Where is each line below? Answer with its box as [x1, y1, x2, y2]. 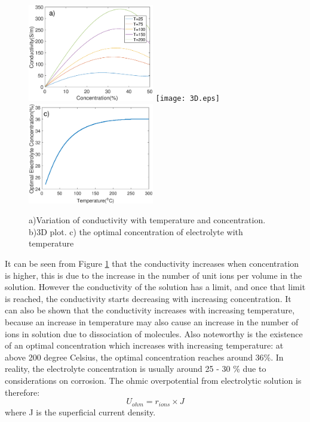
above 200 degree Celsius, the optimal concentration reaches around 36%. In [5, 350, 284, 363]
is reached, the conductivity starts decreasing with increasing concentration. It [5, 292, 291, 304]
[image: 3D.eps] [155, 94, 220, 103]
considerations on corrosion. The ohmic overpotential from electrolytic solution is [5, 374, 302, 386]
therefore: [5, 386, 40, 398]
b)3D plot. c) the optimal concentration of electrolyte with [29, 225, 243, 238]
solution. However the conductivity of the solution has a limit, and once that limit [5, 281, 306, 293]
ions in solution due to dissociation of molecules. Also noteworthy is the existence [5, 327, 303, 340]
